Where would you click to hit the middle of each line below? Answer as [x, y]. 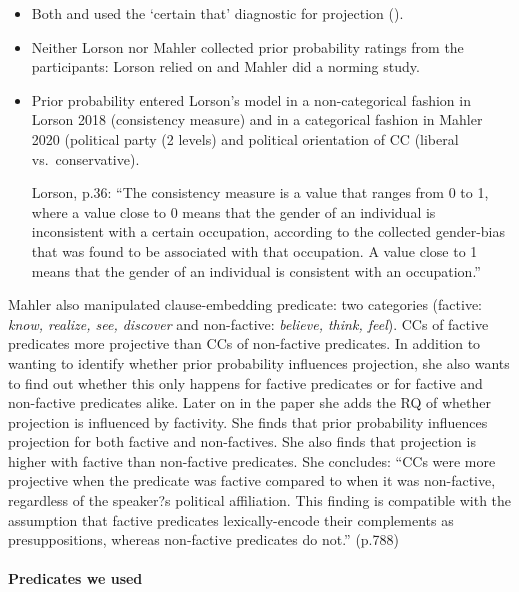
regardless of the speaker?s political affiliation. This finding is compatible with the [260, 500]
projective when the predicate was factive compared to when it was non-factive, [252, 480]
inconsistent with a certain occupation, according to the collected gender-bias [268, 231]
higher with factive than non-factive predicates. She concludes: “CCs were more [252, 460]
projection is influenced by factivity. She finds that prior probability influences [248, 421]
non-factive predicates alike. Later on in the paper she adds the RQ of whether [249, 402]
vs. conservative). [85, 158]
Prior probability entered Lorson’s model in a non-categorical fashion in [251, 99]
